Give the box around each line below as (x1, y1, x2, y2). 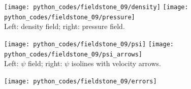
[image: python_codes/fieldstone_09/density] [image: (4, 4, 188, 11)
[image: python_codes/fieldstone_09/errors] (4, 77, 157, 85)
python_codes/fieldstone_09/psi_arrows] (4, 50, 143, 58)
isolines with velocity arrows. (71, 58, 161, 69)
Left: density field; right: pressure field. (4, 21, 125, 32)
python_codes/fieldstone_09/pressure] (4, 13, 135, 21)
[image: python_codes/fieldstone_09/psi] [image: (4, 40, 174, 48)
